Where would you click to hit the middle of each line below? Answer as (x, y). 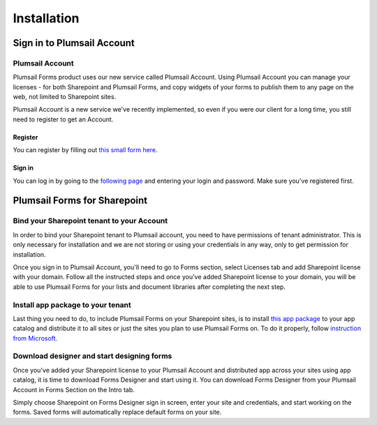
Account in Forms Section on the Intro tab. (74, 389)
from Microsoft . (35, 338)
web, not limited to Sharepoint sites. (65, 97)
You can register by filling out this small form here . (85, 150)
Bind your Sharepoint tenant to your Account (90, 221)
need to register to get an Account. (63, 119)
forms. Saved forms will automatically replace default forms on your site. (117, 412)
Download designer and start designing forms (93, 356)
